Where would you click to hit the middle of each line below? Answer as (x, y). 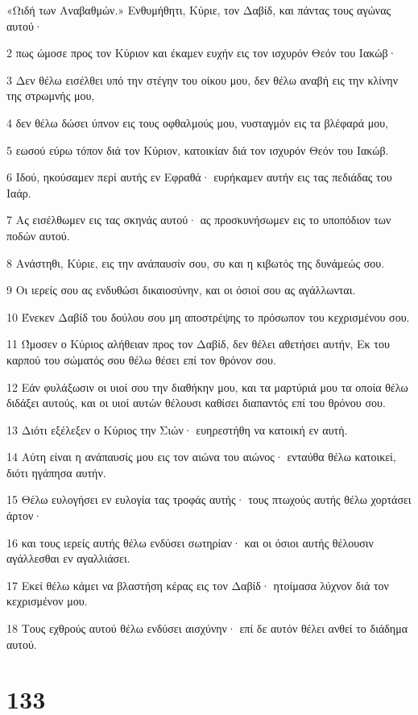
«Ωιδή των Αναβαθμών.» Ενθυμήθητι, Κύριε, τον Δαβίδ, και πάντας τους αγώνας (199, 10)
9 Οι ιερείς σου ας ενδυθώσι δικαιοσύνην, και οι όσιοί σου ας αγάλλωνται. (181, 290)
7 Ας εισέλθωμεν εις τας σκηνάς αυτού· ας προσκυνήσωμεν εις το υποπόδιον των (199, 220)
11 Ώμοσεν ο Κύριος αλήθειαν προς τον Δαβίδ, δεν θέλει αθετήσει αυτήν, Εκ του (198, 344)
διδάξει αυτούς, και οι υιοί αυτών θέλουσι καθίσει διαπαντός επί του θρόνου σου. (196, 403)
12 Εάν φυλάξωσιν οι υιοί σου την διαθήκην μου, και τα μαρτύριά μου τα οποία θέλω (207, 387)
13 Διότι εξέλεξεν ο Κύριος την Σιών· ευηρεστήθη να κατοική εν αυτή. (177, 429)
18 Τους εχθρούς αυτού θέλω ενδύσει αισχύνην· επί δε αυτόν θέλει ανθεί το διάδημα (207, 628)
